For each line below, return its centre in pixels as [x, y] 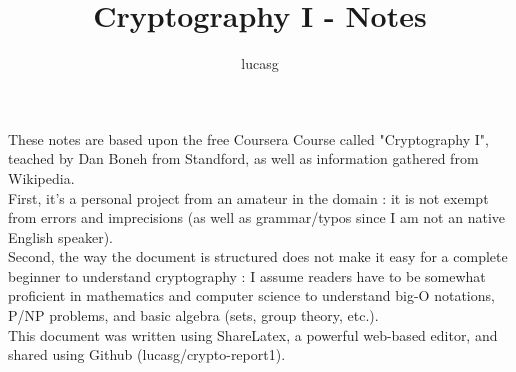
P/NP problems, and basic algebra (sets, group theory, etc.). [193, 315]
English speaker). [61, 236]
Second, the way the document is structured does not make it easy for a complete [258, 256]
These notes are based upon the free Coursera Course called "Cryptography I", [248, 138]
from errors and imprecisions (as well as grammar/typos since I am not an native [256, 217]
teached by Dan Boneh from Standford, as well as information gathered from [243, 158]
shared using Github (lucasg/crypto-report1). [147, 354]
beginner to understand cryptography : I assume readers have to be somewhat [247, 275]
